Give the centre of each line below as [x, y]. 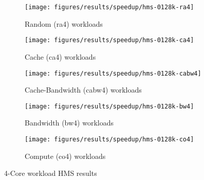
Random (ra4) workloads [64, 23]
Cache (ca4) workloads [60, 56]
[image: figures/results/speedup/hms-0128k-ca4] [109, 40]
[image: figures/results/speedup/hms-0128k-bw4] [109, 106]
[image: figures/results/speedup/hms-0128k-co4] [109, 139]
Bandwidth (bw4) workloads [69, 123]
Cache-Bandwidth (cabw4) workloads [83, 90]
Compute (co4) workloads [65, 156]
